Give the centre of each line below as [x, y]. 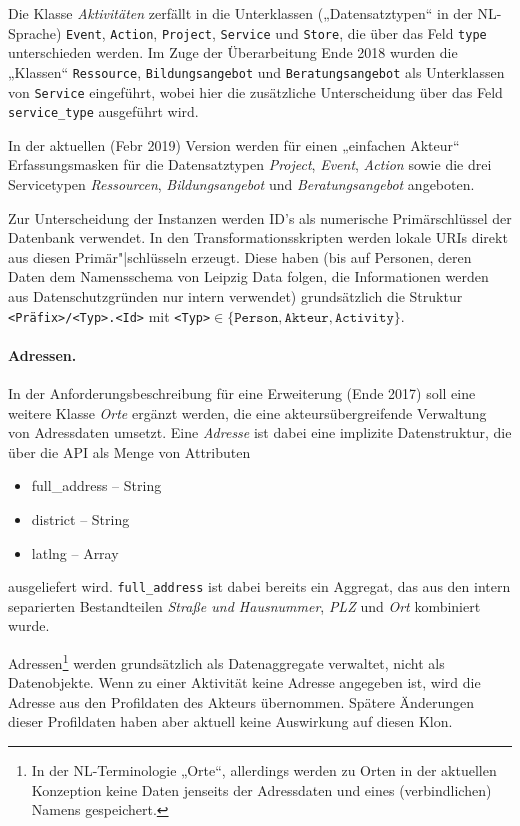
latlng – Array [75, 552]
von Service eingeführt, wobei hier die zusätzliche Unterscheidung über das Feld [255, 91]
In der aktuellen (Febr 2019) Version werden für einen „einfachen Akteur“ [234, 144]
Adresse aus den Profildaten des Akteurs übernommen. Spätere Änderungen [241, 701]
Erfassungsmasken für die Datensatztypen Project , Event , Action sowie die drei [250, 164]
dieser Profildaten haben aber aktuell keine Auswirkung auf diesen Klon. [230, 721]
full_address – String [96, 485]
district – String [80, 518]
